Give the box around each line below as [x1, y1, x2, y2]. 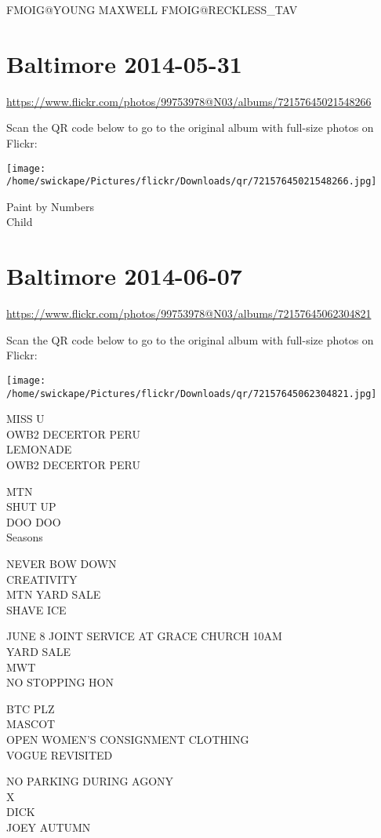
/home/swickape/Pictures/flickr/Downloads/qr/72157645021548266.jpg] [6, 176, 377, 188]
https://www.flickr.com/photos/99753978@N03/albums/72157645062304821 [6, 305, 372, 322]
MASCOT [6, 716, 56, 732]
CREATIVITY [6, 570, 78, 587]
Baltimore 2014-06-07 [6, 260, 242, 292]
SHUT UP [6, 498, 56, 515]
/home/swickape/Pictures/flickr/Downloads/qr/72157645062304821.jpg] [6, 388, 377, 399]
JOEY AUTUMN [6, 818, 91, 835]
